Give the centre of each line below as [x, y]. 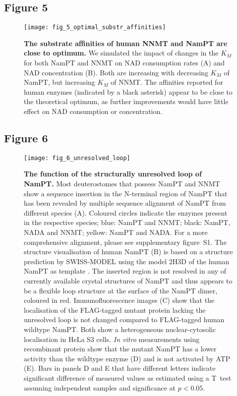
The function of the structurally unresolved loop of [113, 174]
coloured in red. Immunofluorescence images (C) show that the [119, 300]
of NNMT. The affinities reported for [167, 82]
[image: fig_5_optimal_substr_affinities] [95, 28]
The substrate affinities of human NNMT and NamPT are [126, 43]
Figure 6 [26, 138]
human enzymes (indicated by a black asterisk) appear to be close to [128, 91]
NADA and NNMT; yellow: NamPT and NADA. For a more [116, 232]
